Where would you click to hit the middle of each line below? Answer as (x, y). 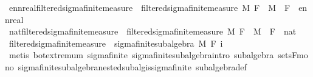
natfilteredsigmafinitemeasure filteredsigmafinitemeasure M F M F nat (153, 31)
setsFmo (293, 55)
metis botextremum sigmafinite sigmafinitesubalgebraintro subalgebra (141, 55)
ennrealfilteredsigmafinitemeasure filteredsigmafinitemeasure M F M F (150, 7)
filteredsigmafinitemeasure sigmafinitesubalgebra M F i (116, 43)
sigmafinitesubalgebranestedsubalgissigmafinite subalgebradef (132, 66)
